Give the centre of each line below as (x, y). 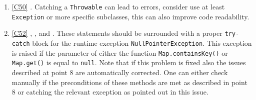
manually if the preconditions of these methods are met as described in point (129, 82)
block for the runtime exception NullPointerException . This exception (142, 43)
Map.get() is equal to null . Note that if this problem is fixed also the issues (129, 62)
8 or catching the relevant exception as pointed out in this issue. (110, 92)
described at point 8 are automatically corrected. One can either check (120, 72)
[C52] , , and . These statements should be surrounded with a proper (117, 33)
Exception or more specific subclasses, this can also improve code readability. (130, 16)
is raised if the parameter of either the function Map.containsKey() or (120, 52)
